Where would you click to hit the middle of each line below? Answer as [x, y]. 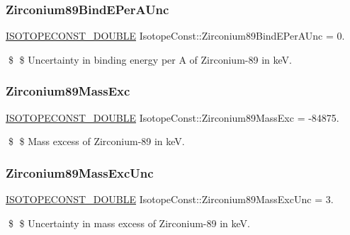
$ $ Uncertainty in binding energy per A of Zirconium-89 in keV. [150, 59]
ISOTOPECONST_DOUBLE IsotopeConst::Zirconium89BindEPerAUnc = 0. [175, 36]
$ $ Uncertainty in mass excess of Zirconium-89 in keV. [129, 223]
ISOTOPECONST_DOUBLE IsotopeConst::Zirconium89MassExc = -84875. [173, 117]
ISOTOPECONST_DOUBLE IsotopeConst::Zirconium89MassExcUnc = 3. [170, 199]
